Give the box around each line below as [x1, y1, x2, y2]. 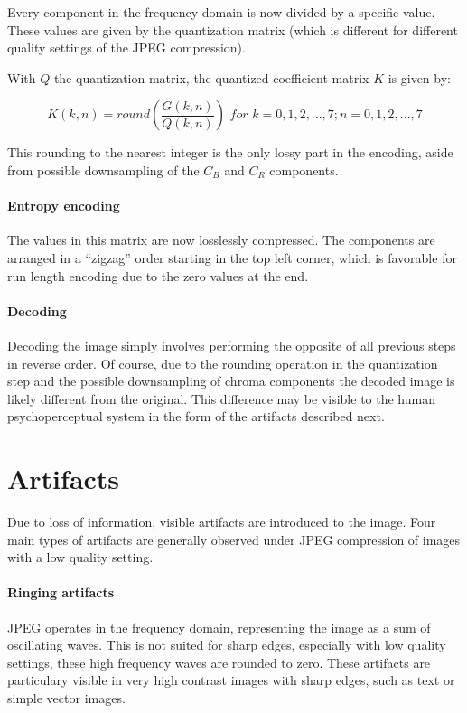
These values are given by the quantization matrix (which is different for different [7, 20, 458, 39]
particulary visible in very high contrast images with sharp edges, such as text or [7, 671, 455, 690]
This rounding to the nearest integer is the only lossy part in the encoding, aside [7, 143, 453, 162]
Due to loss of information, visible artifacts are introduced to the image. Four [7, 512, 436, 531]
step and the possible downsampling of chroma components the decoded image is [7, 371, 455, 390]
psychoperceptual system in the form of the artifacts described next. [7, 407, 385, 426]
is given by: [388, 68, 451, 87]
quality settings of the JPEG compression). [7, 38, 246, 57]
